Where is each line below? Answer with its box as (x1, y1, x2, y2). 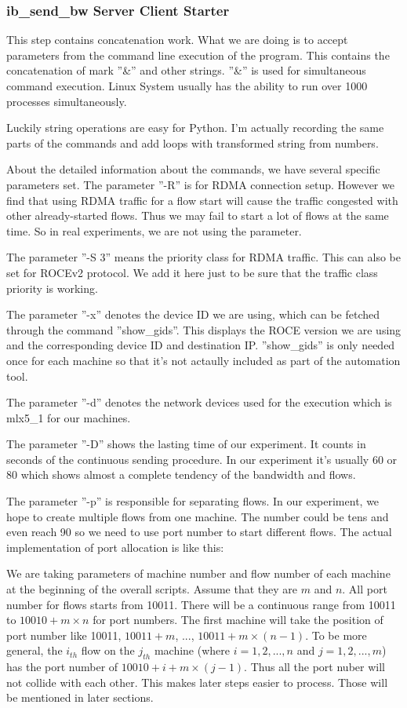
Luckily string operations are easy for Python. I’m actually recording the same (6, 119, 384, 136)
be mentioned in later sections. (6, 689, 154, 706)
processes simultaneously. (6, 93, 127, 109)
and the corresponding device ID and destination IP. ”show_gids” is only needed (6, 337, 395, 353)
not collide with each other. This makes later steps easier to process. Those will (6, 673, 388, 690)
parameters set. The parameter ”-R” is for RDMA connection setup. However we (6, 176, 394, 192)
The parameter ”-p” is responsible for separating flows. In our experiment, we (6, 493, 380, 509)
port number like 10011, (6, 626, 122, 643)
